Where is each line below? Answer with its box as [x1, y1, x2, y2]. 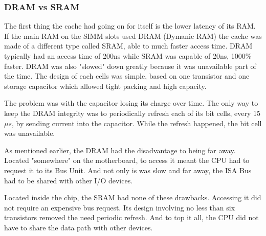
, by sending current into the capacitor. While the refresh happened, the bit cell [12, 117, 262, 128]
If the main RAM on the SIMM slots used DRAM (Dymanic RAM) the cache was [4, 30, 262, 41]
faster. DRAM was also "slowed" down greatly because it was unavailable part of [4, 60, 256, 71]
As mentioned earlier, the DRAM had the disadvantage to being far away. [4, 145, 236, 155]
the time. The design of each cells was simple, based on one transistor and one [4, 70, 250, 81]
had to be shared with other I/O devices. [4, 175, 133, 185]
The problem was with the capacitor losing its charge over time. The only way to [4, 98, 258, 108]
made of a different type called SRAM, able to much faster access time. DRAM [4, 40, 253, 51]
